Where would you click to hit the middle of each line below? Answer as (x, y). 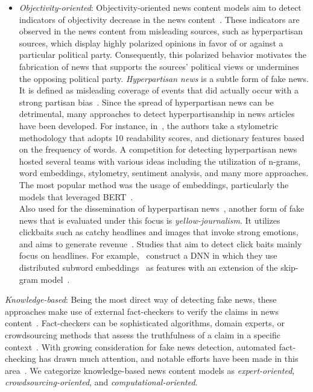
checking (21, 359)
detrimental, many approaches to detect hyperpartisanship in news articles (157, 114)
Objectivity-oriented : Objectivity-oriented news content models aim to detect (160, 7)
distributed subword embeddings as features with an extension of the (148, 267)
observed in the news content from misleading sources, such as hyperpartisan (161, 31)
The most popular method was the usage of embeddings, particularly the (154, 184)
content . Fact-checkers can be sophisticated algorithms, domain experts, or (145, 323)
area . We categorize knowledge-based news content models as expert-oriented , (150, 370)
